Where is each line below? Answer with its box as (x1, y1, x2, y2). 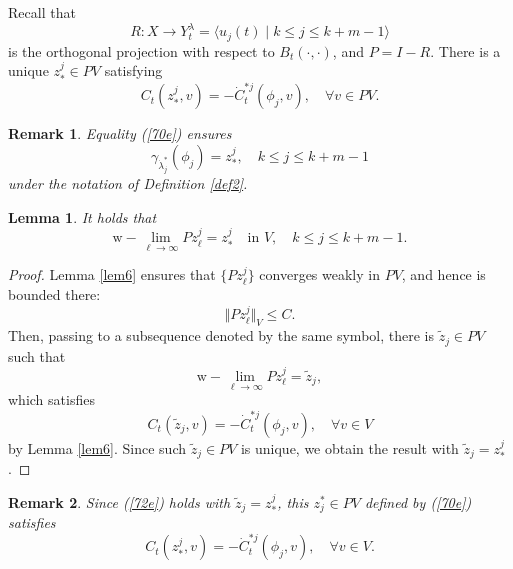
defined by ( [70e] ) (364, 491, 472, 512)
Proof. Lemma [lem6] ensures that (8, 264, 216, 285)
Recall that (8, 2, 76, 22)
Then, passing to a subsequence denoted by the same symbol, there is (8, 325, 434, 346)
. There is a (430, 40, 501, 61)
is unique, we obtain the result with (240, 437, 459, 458)
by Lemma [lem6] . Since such (8, 437, 186, 458)
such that (8, 345, 66, 366)
